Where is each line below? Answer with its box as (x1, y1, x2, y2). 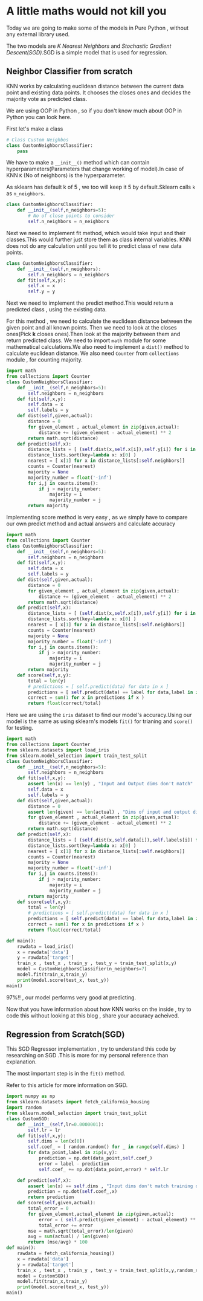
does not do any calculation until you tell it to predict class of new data (6, 242, 182, 249)
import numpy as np (6, 1093, 56, 1100)
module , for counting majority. (6, 356, 83, 363)
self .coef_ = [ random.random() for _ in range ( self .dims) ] (28, 1144, 185, 1150)
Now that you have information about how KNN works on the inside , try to (6, 1005, 192, 1013)
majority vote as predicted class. (6, 95, 88, 102)
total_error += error (38, 1222, 94, 1228)
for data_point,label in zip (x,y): (28, 1150, 118, 1156)
